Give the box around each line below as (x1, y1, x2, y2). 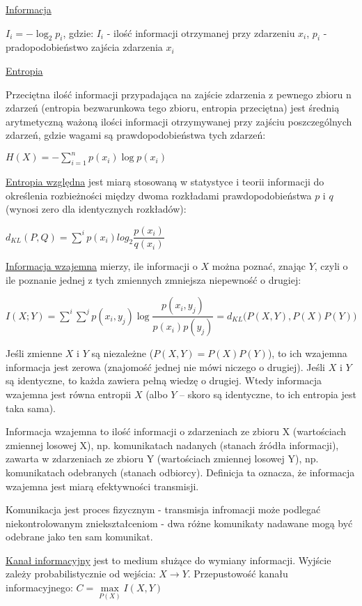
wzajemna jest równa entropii (6, 386, 132, 401)
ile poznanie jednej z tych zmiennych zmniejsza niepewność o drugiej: (6, 272, 301, 287)
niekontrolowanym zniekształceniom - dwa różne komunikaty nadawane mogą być (6, 515, 353, 530)
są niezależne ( (91, 346, 154, 361)
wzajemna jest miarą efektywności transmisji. (6, 478, 199, 493)
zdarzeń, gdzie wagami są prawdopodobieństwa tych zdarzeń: (6, 128, 266, 142)
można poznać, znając (212, 259, 306, 273)
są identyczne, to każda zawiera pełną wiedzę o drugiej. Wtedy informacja (6, 373, 322, 388)
